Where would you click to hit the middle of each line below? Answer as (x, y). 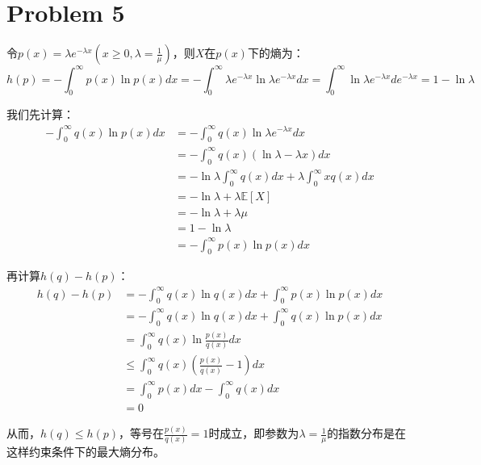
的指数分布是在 (367, 433)
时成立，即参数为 (254, 433)
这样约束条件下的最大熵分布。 (86, 452)
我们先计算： (40, 114)
